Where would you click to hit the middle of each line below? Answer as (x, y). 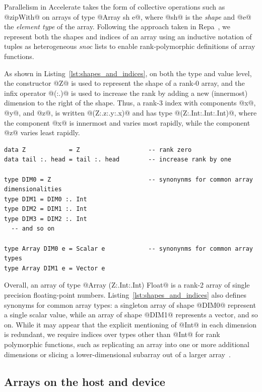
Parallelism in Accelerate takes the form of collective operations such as (115, 7)
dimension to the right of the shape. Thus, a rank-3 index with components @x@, (130, 103)
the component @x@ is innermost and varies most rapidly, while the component (127, 122)
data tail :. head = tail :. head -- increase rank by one (118, 160)
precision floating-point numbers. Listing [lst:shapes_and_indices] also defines (125, 295)
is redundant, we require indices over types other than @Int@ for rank (112, 334)
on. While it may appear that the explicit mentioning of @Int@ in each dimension (130, 324)
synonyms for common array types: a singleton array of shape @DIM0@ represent (130, 304)
